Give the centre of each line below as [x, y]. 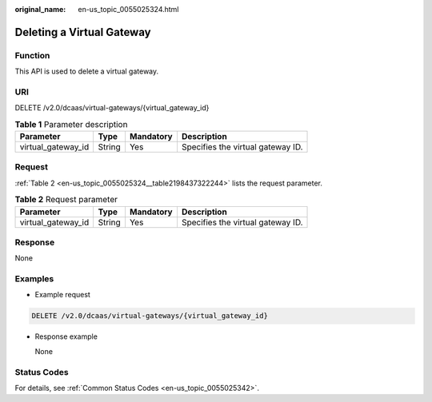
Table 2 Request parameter [66, 200]
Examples [34, 279]
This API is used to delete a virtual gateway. [87, 71]
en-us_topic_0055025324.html [128, 9]
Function [32, 55]
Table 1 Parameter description [71, 124]
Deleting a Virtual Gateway [83, 32]
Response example [66, 336]
